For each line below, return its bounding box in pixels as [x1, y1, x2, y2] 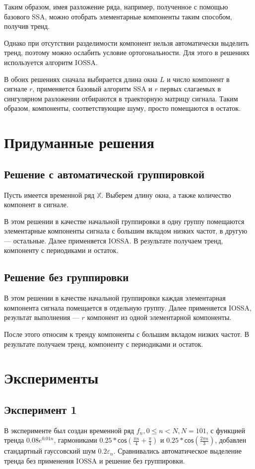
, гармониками [54, 435, 97, 445]
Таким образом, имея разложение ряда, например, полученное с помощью [4, 1, 228, 11]
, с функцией [206, 425, 245, 435]
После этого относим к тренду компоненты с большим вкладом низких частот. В [4, 329, 250, 339]
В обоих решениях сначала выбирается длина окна [4, 74, 158, 84]
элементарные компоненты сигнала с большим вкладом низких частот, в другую [4, 226, 248, 236]
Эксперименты [4, 368, 99, 388]
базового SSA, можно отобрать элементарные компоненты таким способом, [4, 11, 232, 21]
